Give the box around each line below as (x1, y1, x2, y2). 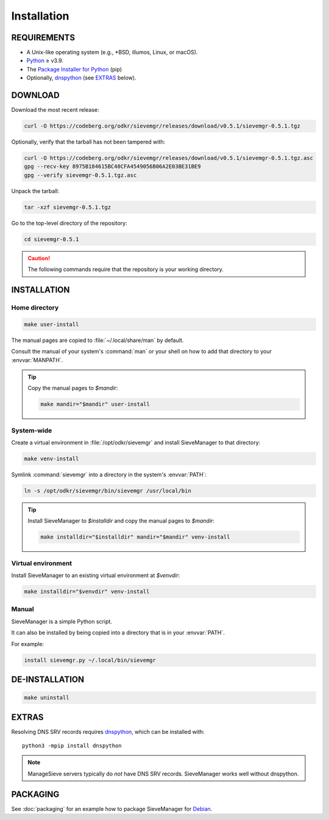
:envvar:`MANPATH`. (11, 356, 63, 363)
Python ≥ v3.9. (26, 57, 64, 64)
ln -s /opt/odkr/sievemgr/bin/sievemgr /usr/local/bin (24, 487, 191, 494)
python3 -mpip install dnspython (22, 742, 122, 749)
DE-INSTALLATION (11, 674, 85, 684)
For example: (11, 640, 44, 647)
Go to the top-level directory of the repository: (11, 219, 127, 227)
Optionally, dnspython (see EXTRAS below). (26, 74, 136, 82)
